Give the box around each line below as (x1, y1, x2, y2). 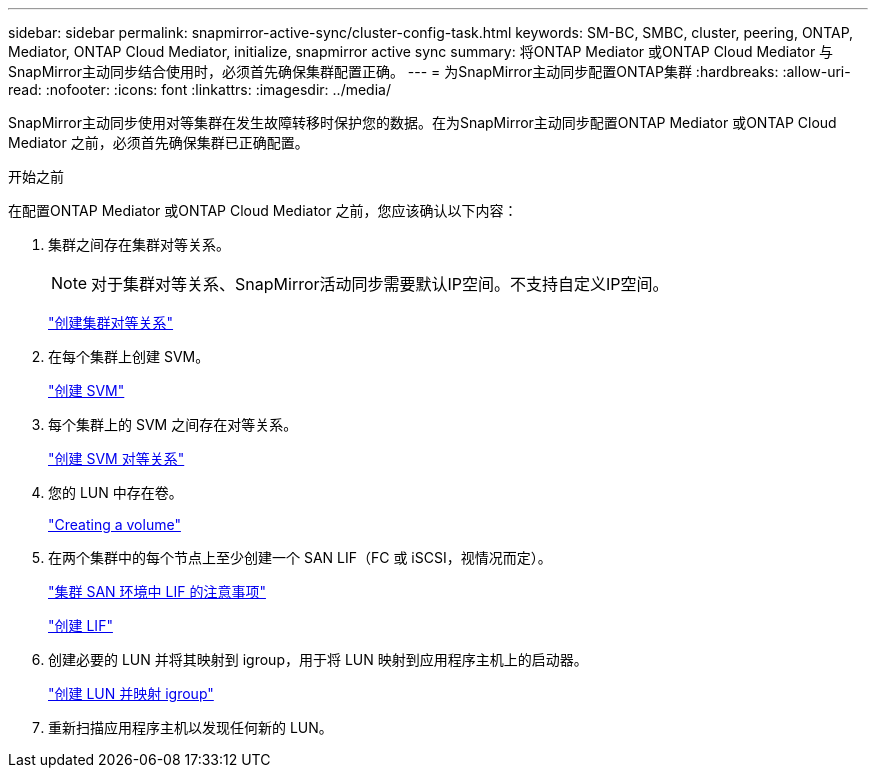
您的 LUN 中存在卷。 (48, 484, 183, 501)
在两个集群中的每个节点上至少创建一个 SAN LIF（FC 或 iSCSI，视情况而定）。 (48, 549, 552, 566)
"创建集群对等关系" (48, 314, 174, 331)
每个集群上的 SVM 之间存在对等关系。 (48, 416, 298, 433)
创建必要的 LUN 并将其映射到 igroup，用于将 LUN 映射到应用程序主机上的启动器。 (48, 651, 588, 668)
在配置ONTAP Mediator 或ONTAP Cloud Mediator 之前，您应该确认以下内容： (8, 202, 518, 219)
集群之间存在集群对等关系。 (48, 236, 230, 253)
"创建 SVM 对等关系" (48, 450, 185, 467)
